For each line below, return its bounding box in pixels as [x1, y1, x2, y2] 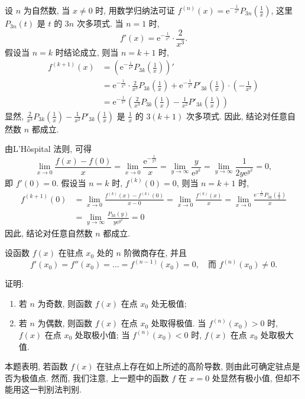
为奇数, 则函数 [37, 297, 93, 309]
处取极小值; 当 [74, 328, 130, 340]
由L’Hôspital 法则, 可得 [5, 142, 92, 155]
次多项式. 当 [76, 17, 124, 29]
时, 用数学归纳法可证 [95, 4, 175, 16]
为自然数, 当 [23, 4, 70, 16]
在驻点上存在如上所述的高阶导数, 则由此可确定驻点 [96, 360, 292, 372]
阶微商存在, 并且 [124, 246, 187, 259]
